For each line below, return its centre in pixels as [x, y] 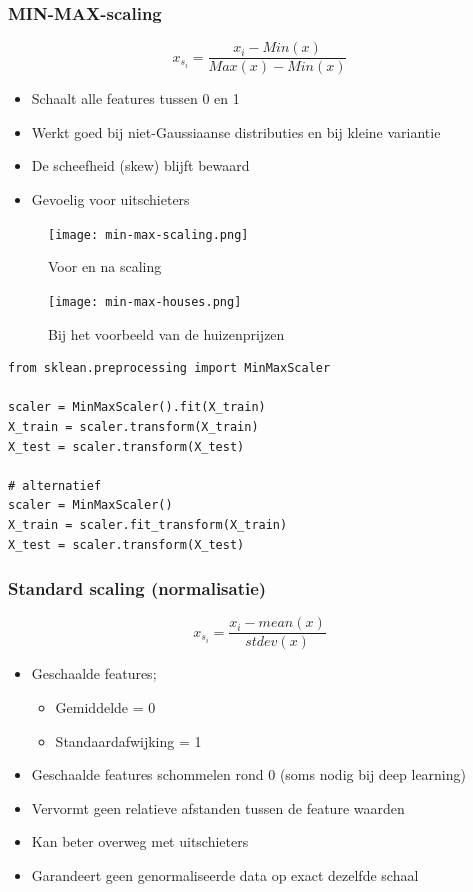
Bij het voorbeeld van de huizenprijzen [166, 333]
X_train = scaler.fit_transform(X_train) [148, 524]
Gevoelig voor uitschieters [110, 199]
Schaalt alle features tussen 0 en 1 [135, 98]
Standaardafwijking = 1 [128, 740]
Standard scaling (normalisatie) [137, 588]
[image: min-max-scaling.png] [148, 234]
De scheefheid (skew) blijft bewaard [140, 165]
